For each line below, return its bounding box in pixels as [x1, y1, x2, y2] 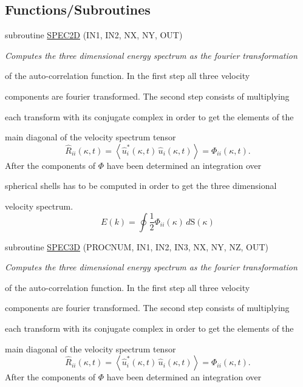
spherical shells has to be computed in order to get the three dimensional [5, 179, 277, 192]
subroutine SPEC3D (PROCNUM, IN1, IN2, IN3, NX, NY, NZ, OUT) [5, 240, 268, 253]
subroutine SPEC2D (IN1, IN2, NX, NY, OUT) [5, 29, 183, 41]
